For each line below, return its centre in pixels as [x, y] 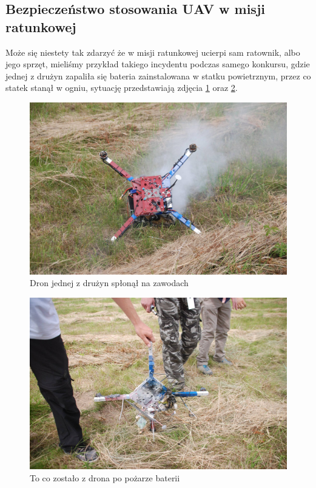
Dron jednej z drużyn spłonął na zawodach [109, 283]
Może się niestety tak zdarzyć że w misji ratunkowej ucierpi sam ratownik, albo [153, 52]
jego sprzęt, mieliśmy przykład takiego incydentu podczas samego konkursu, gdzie [158, 64]
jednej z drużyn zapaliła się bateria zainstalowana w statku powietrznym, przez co [158, 75]
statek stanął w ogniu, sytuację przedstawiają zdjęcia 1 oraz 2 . [122, 88]
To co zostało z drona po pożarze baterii [105, 478]
